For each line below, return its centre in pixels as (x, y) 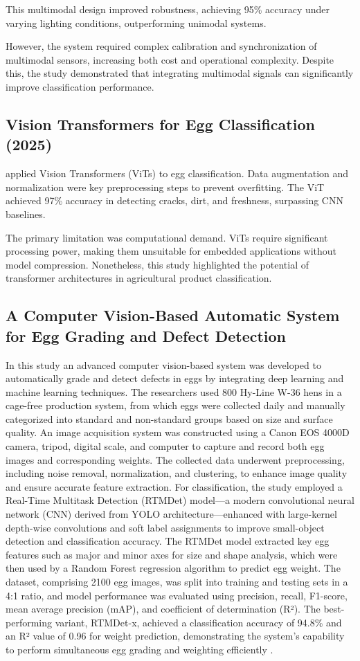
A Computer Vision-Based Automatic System (173, 315)
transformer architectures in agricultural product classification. (139, 278)
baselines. (26, 214)
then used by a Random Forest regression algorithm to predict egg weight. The (173, 568)
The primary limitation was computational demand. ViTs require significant (167, 237)
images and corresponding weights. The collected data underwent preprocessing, (175, 459)
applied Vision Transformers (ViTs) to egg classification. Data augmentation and (177, 173)
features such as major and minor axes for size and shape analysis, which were (172, 554)
